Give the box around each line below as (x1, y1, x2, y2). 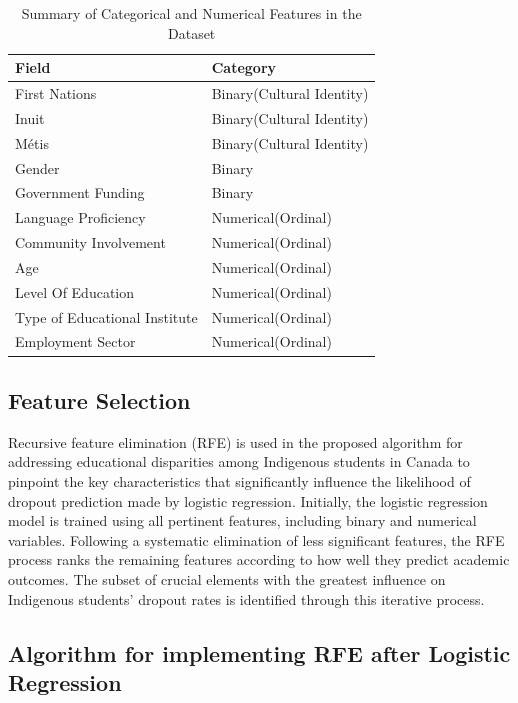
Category (211, 57, 277, 78)
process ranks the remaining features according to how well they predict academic (8, 549, 510, 570)
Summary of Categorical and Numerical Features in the (21, 3, 362, 23)
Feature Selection (8, 384, 191, 415)
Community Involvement (15, 232, 166, 253)
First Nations (15, 83, 97, 104)
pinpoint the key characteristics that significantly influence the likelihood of (8, 470, 471, 491)
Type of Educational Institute (15, 306, 198, 327)
